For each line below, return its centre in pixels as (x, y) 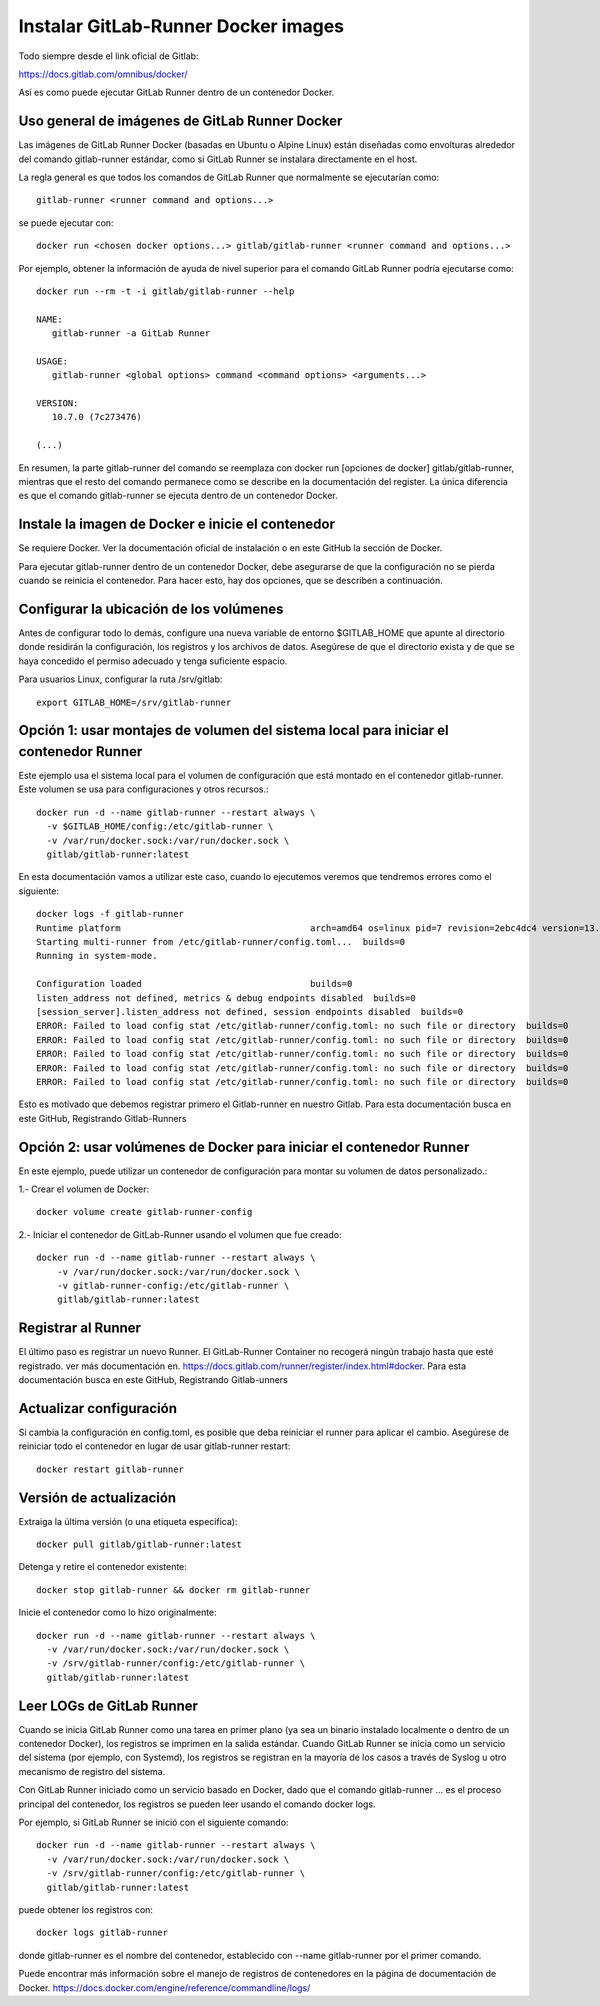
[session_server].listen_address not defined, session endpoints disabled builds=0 (250, 1011)
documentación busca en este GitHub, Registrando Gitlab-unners (153, 1380)
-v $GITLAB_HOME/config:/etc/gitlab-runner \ (160, 826)
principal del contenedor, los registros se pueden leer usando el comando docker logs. (197, 1804)
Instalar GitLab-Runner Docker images (181, 26)
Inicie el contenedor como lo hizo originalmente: (117, 1612)
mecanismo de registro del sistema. (92, 1771)
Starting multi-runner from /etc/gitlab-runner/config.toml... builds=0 (221, 941)
